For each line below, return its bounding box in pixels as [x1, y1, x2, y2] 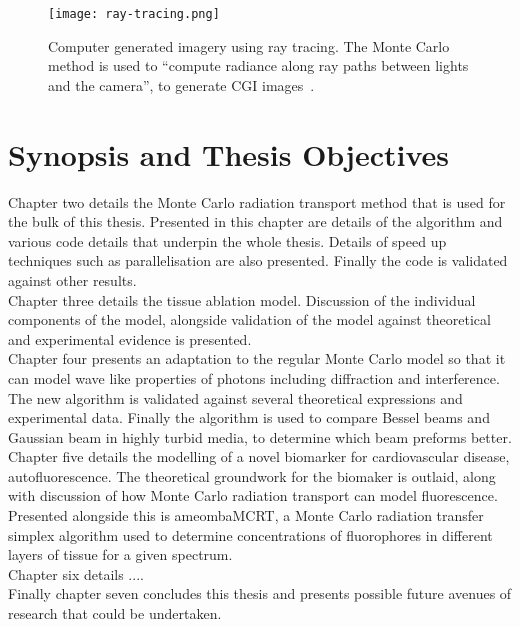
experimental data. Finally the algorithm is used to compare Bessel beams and [8, 407, 490, 428]
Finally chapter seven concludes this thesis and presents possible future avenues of [8, 583, 512, 604]
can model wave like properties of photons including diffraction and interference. [8, 367, 500, 388]
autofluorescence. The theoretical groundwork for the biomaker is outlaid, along [8, 465, 496, 486]
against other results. [8, 269, 137, 290]
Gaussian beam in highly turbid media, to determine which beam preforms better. [8, 426, 512, 447]
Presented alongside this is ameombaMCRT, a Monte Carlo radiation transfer [8, 505, 484, 526]
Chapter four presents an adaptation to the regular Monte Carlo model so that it [8, 348, 506, 369]
